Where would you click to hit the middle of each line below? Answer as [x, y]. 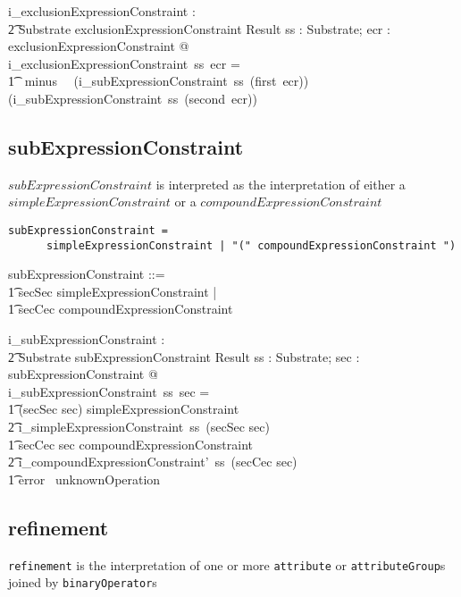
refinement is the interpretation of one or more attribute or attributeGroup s [227, 564]
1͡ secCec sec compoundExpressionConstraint [131, 444]
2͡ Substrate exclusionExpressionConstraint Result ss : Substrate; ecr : [199, 28]
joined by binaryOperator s [83, 582]
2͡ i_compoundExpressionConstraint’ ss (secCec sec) [153, 462]
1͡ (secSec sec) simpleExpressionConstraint [124, 409]
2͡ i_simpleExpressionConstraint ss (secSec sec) [139, 427]
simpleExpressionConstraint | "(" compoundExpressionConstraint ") [251, 245]
